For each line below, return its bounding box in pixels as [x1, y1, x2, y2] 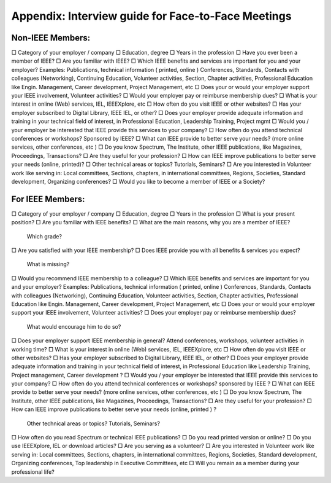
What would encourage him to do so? [26, 323, 121, 330]
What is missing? [26, 261, 70, 268]
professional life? [11, 468, 55, 476]
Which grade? [26, 232, 63, 240]
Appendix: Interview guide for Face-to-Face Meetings [11, 9, 292, 23]
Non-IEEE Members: [11, 33, 91, 43]
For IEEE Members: [11, 194, 85, 204]
